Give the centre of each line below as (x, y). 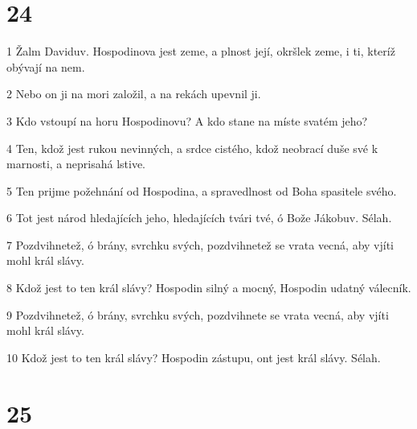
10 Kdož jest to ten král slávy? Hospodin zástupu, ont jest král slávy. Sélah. (194, 357)
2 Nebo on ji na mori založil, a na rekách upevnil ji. (134, 94)
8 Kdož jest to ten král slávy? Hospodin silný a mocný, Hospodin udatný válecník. (209, 288)
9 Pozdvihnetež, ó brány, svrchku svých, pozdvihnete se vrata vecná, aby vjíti (198, 314)
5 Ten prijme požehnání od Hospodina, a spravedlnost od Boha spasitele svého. (202, 190)
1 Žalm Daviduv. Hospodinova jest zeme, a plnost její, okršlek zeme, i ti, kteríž (201, 51)
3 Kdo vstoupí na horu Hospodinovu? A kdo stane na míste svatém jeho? (187, 120)
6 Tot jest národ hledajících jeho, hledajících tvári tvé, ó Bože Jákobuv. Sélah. (199, 218)
